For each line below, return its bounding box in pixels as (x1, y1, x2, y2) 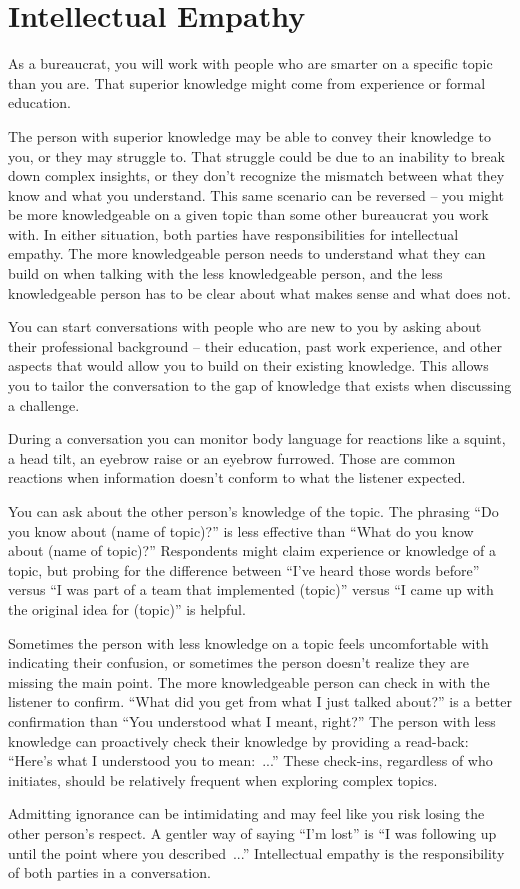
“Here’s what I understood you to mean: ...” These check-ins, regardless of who (8, 750, 493, 771)
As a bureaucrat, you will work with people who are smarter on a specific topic (8, 53, 493, 74)
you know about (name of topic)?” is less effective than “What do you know (8, 520, 474, 541)
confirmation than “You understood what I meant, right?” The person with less (8, 710, 496, 731)
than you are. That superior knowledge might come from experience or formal (8, 72, 486, 93)
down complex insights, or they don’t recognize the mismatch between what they (8, 165, 505, 186)
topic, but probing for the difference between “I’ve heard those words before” (8, 559, 480, 580)
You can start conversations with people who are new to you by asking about (8, 316, 482, 337)
